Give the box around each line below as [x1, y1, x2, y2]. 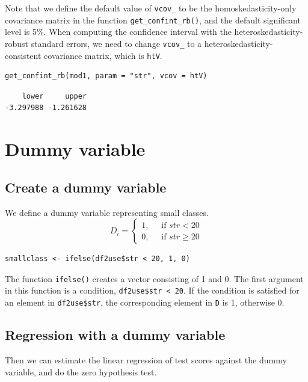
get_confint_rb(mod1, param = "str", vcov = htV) [5, 72, 208, 81]
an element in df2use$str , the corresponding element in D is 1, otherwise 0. [5, 296, 285, 309]
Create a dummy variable [5, 177, 167, 196]
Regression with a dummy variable [5, 325, 226, 344]
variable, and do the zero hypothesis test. [5, 365, 157, 378]
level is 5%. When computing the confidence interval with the [5, 25, 232, 38]
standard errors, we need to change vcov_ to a [31, 37, 202, 49]
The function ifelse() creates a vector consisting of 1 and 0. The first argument [5, 272, 304, 285]
